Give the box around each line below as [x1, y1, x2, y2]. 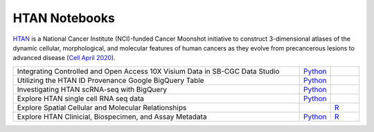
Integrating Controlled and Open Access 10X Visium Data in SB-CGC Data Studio [17, 66, 280, 76]
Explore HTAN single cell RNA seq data [17, 93, 145, 103]
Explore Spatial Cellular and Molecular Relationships [17, 102, 187, 112]
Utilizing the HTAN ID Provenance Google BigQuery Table [17, 75, 204, 85]
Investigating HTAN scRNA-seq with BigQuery [17, 84, 168, 94]
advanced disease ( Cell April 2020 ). [12, 54, 116, 62]
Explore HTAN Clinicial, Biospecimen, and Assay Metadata [17, 111, 207, 121]
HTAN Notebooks [12, 10, 116, 26]
